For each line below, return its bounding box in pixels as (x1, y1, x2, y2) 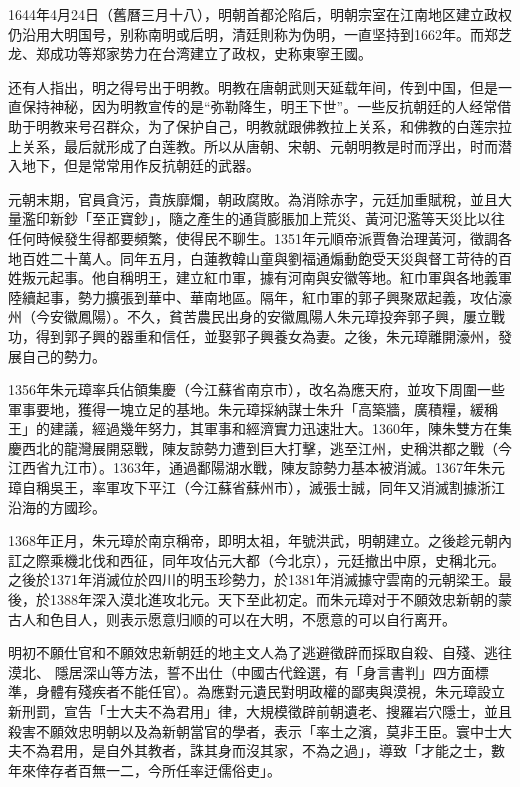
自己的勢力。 (21, 345, 106, 366)
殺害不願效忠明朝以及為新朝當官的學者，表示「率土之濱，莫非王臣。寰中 (8, 720, 484, 741)
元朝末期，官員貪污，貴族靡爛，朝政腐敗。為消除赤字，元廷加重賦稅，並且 (8, 188, 498, 209)
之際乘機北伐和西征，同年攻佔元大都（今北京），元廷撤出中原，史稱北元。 (21, 549, 505, 570)
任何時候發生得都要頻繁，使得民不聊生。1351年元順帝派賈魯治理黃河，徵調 (8, 227, 498, 248)
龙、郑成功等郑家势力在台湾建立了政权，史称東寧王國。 (8, 43, 372, 64)
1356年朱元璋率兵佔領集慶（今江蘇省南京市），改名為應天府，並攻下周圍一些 (8, 379, 505, 400)
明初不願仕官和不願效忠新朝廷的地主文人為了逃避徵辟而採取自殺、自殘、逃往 (8, 642, 512, 663)
